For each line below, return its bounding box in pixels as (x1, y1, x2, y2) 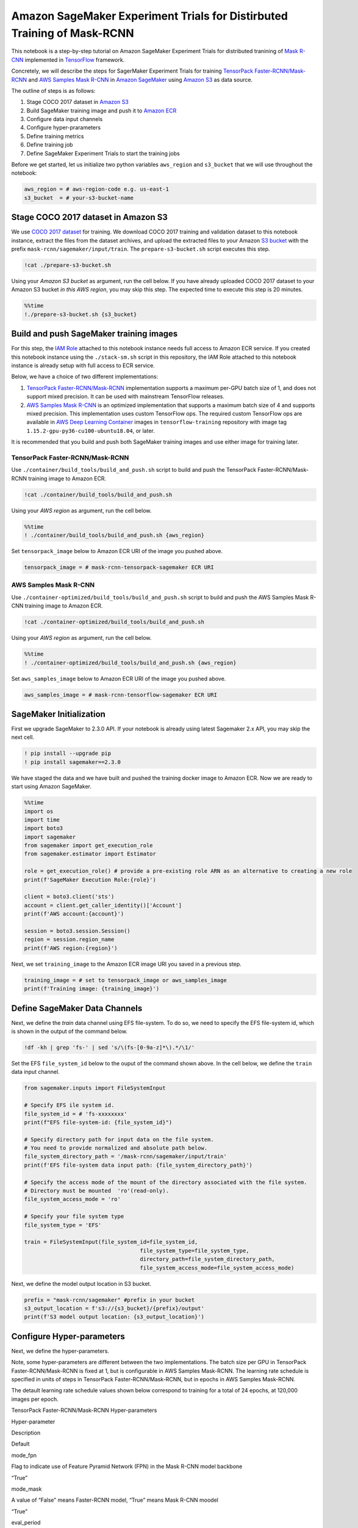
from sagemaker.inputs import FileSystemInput (24, 1085, 166, 1092)
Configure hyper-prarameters (26, 124, 101, 131)
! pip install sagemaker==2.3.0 (24, 758, 121, 765)
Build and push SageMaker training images (11, 329, 178, 339)
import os (24, 807, 54, 815)
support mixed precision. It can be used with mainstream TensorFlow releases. (26, 393, 225, 400)
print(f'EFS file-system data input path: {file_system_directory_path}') (24, 1161, 253, 1169)
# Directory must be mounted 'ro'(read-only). (24, 1188, 169, 1194)
